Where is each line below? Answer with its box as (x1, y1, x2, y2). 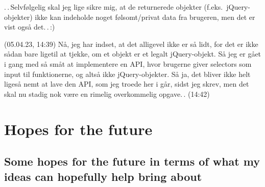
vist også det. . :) (4, 21, 55, 32)
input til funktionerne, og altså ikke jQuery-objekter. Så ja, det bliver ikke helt (4, 68, 251, 79)
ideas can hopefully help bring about (4, 168, 202, 184)
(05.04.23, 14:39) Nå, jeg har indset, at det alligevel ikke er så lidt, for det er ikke (4, 38, 258, 49)
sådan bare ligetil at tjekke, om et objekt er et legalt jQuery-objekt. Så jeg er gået (4, 48, 261, 59)
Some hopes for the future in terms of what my (4, 153, 260, 169)
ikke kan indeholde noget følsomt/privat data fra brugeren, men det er (35, 11, 255, 22)
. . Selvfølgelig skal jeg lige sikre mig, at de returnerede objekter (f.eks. (4, 2, 223, 12)
